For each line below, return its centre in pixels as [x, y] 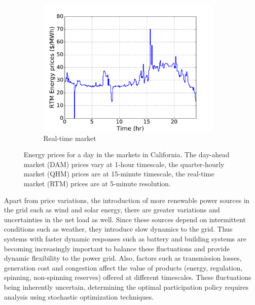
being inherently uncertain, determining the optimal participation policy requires [126, 287]
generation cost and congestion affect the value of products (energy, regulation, [123, 267]
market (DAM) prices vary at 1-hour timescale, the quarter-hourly [124, 164]
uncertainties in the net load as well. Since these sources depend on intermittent [125, 219]
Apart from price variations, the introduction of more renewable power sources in [127, 200]
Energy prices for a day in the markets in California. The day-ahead [127, 154]
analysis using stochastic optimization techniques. [79, 296]
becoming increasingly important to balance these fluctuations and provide [117, 248]
